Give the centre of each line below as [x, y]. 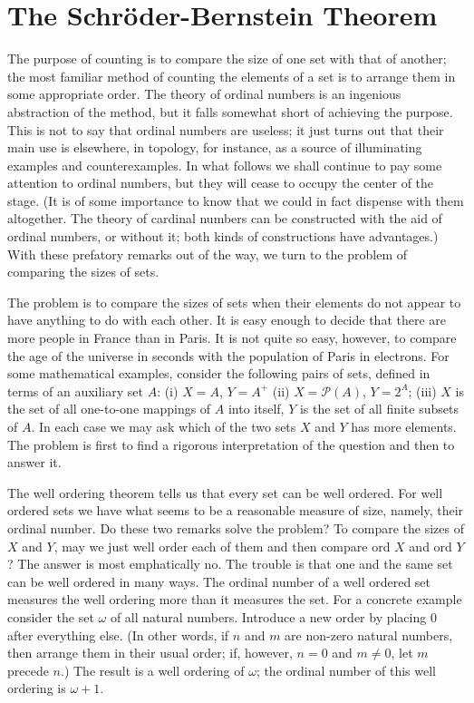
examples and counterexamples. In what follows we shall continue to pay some [225, 165]
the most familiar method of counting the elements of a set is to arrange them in [232, 76]
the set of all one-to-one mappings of [109, 409]
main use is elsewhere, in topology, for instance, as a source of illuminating [215, 147]
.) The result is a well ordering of [153, 670]
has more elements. [404, 426]
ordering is [37, 688]
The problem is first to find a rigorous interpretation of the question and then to [231, 444]
